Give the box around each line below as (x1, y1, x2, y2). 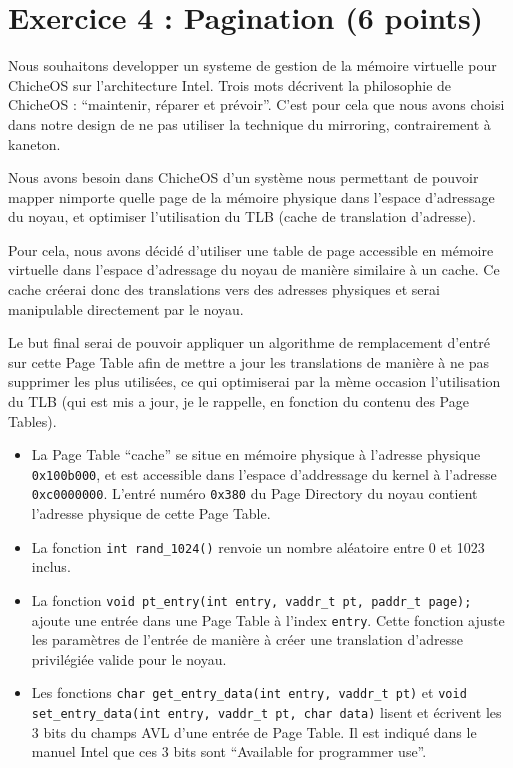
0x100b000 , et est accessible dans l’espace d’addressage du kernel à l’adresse (31, 463, 497, 484)
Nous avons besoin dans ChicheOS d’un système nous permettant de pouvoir (8, 167, 479, 188)
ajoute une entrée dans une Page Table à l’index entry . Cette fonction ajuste (31, 609, 505, 630)
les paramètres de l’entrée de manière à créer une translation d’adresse (31, 629, 463, 650)
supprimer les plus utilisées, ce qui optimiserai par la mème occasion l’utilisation (8, 371, 501, 392)
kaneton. (8, 133, 61, 154)
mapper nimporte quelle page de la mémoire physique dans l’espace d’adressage (8, 186, 495, 207)
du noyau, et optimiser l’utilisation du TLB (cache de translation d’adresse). (8, 206, 476, 227)
